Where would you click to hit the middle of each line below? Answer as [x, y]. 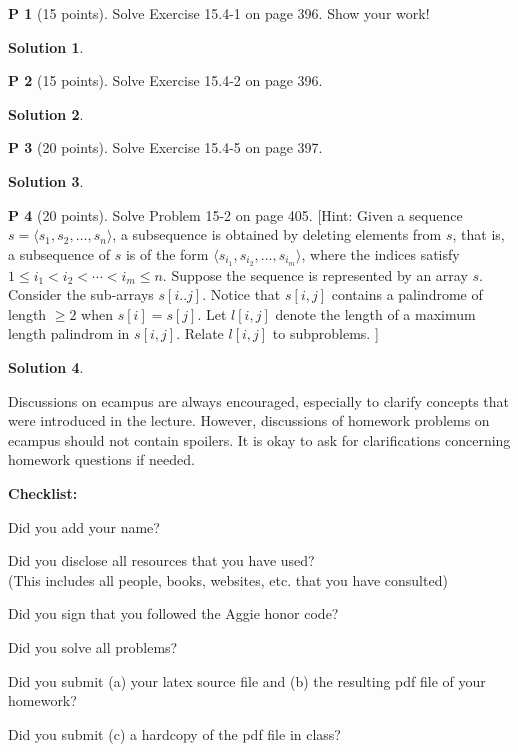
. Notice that [241, 294]
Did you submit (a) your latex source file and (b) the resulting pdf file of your [247, 680]
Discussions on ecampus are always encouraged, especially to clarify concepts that [258, 400]
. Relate [200, 333]
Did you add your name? [84, 526]
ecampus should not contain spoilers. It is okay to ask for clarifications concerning [259, 439]
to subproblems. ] [325, 333]
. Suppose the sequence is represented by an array [315, 274]
